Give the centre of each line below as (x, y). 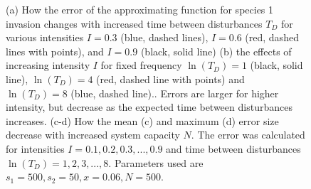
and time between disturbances (233, 148)
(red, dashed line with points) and (170, 79)
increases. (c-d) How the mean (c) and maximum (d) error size (142, 120)
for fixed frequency (141, 65)
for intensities (35, 148)
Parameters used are (159, 162)
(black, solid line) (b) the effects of (216, 51)
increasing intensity (48, 65)
